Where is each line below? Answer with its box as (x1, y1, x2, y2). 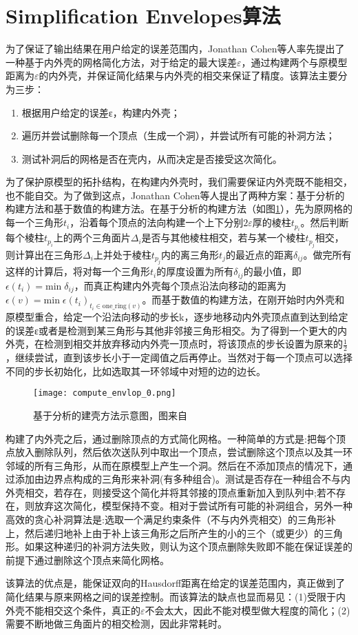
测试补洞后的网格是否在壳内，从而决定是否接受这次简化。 (21, 151, 282, 165)
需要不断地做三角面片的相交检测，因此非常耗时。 (6, 616, 227, 631)
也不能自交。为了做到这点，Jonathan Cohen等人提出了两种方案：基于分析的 (6, 188, 345, 202)
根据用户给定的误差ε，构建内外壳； (21, 105, 180, 119)
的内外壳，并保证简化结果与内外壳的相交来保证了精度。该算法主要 (39, 68, 338, 83)
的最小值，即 (243, 264, 302, 279)
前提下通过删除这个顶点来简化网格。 (6, 552, 169, 567)
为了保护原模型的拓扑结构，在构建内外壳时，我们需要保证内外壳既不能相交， (6, 174, 352, 189)
